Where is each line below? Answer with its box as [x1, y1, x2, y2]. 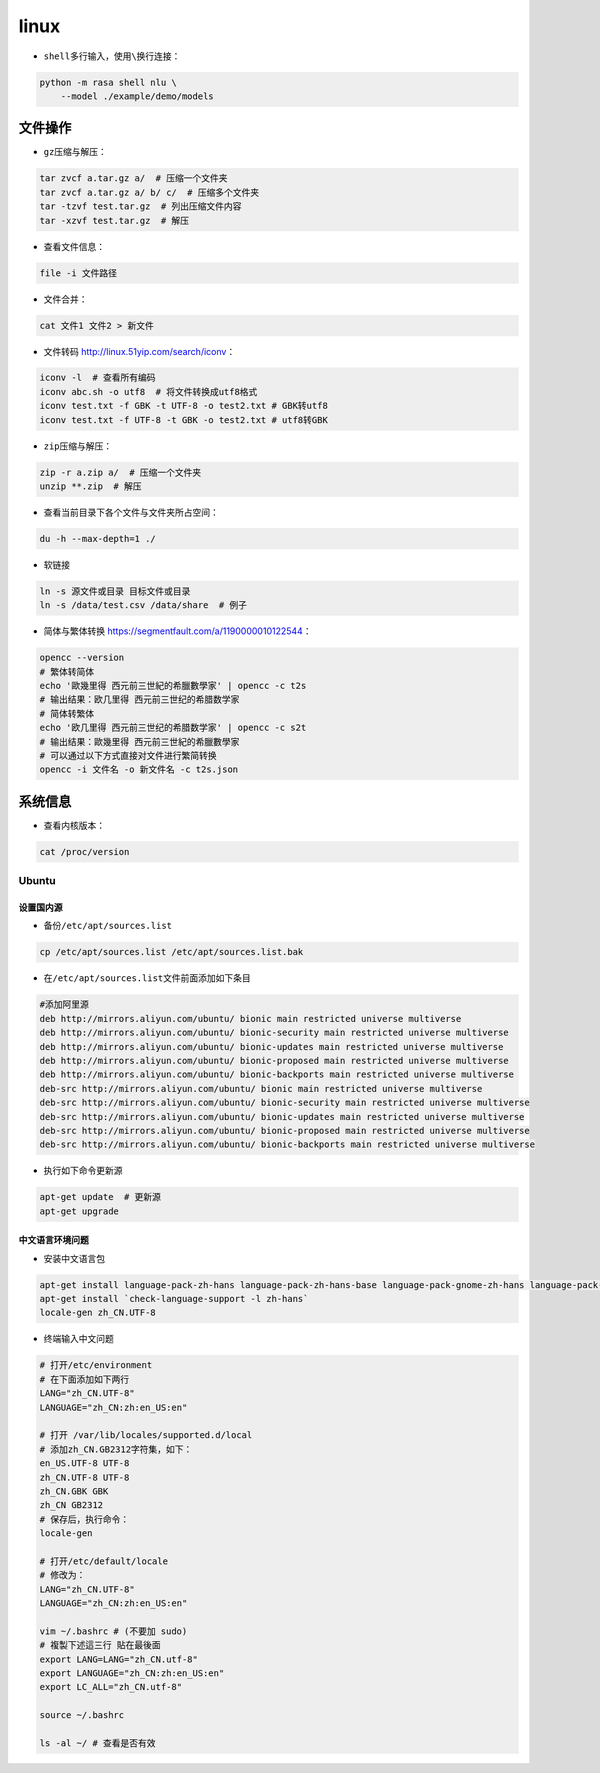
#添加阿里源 [39, 999, 90, 1010]
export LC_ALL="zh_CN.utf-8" [39, 1681, 183, 1693]
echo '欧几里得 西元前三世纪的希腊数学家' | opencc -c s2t [39, 722, 307, 734]
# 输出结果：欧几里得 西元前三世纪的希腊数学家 [39, 694, 240, 705]
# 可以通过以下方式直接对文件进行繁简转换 [39, 750, 217, 762]
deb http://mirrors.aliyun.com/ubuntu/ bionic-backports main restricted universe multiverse [39, 1069, 515, 1080]
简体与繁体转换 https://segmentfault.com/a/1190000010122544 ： [43, 625, 312, 637]
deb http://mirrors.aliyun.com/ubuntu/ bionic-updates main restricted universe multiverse [39, 1041, 504, 1052]
